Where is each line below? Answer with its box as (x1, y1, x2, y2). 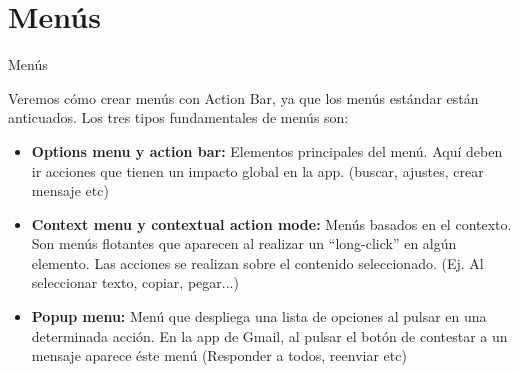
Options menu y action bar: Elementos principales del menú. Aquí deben (31, 140, 503, 161)
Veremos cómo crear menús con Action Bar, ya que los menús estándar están (8, 87, 479, 108)
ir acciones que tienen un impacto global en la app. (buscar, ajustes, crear (31, 160, 484, 181)
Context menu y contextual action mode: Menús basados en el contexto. (31, 213, 512, 234)
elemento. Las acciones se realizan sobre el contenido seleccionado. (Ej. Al (31, 252, 484, 273)
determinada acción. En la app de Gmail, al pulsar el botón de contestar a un (31, 325, 508, 346)
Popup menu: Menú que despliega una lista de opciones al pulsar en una (31, 306, 487, 327)
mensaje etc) (31, 180, 109, 201)
